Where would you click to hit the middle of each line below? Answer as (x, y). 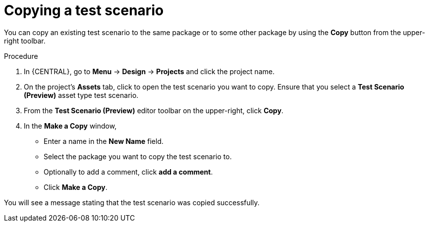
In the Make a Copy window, (70, 126)
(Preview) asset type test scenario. (81, 95)
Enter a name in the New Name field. (104, 141)
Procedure (21, 56)
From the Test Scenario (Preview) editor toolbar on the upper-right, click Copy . (154, 110)
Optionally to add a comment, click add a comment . (128, 172)
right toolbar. (25, 41)
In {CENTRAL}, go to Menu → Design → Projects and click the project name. (149, 71)
